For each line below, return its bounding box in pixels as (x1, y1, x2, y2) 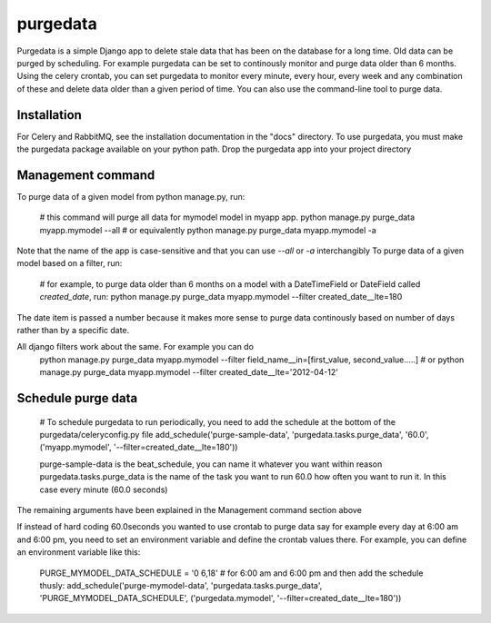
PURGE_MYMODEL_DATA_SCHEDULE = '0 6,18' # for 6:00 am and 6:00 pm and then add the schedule (39, 568, 424, 578)
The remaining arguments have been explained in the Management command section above (16, 504, 363, 515)
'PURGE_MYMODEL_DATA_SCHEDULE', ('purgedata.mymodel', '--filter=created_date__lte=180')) (39, 593, 402, 604)
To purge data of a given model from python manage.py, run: (16, 191, 245, 202)
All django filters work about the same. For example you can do (16, 341, 255, 352)
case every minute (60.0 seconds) (39, 484, 168, 495)
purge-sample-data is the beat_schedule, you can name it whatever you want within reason (39, 459, 383, 470)
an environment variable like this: (16, 547, 141, 558)
